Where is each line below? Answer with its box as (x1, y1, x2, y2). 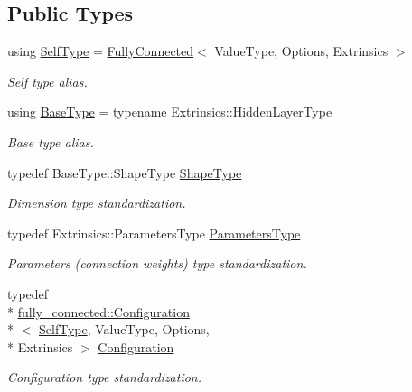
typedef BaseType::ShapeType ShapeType (7, 163, 242, 182)
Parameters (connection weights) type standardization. (7, 254, 307, 273)
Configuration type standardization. (7, 368, 202, 387)
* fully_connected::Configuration (7, 302, 190, 321)
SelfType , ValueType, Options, (39, 320, 210, 339)
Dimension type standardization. (7, 193, 186, 212)
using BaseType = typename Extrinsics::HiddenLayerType (7, 102, 332, 121)
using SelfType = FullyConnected (7, 42, 194, 61)
